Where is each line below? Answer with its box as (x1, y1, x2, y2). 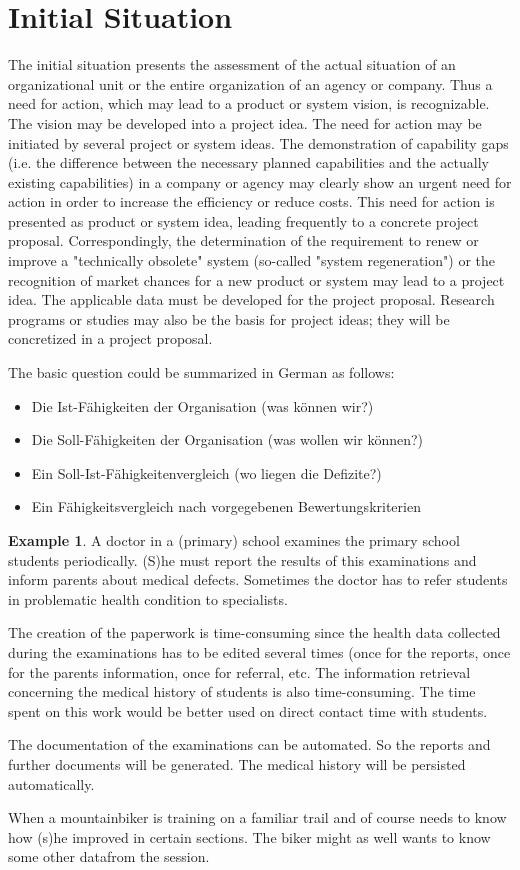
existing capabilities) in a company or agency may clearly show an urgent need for (8, 171, 512, 192)
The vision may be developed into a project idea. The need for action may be (8, 112, 482, 133)
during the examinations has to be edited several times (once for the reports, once (8, 641, 511, 662)
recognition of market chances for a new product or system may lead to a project (8, 269, 505, 290)
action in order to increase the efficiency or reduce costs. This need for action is (8, 191, 495, 212)
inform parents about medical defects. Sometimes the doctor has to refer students (8, 569, 508, 590)
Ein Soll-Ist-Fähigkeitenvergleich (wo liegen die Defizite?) (31, 462, 382, 483)
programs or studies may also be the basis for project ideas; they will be (8, 308, 450, 329)
